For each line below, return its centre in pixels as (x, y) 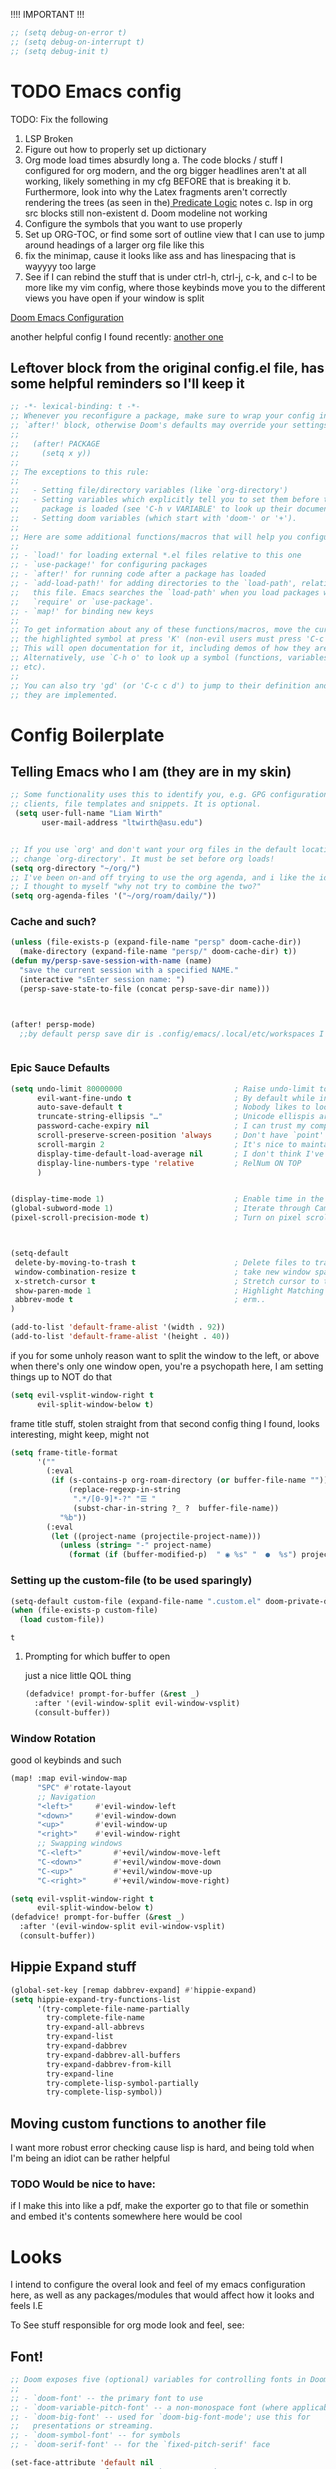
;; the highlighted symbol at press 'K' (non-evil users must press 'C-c (167, 639)
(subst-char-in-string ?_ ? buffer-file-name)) (176, 1508)
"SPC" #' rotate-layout (84, 1787)
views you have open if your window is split (114, 298)
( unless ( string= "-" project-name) (136, 1545)
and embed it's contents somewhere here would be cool (126, 2216)
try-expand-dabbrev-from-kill (109, 2064)
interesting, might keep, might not (80, 1434)
